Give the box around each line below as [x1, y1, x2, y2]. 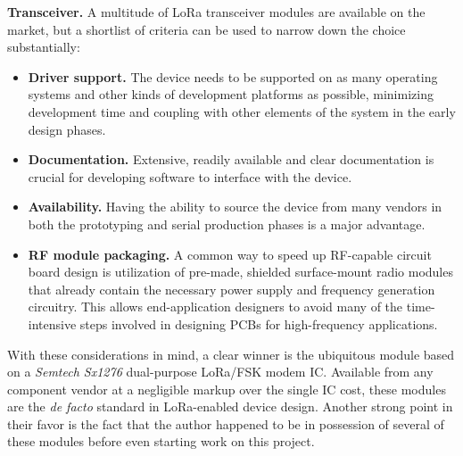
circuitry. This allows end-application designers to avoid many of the [28, 297, 403, 316]
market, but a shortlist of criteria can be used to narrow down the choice [7, 20, 406, 38]
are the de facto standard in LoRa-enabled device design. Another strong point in [7, 397, 453, 416]
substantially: [7, 37, 80, 56]
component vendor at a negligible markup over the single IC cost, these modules [7, 379, 446, 398]
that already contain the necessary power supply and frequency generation [28, 279, 435, 298]
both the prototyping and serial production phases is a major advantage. [28, 214, 426, 233]
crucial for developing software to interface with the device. [28, 167, 352, 186]
